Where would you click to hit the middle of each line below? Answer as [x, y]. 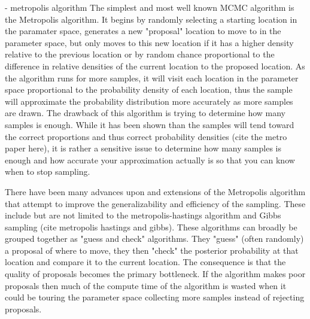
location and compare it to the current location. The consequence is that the [145, 262]
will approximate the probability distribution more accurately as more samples [149, 101]
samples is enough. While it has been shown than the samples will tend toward [150, 124]
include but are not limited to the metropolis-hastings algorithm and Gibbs [143, 215]
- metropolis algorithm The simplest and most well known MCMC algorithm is [150, 7]
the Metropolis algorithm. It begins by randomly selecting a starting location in [151, 19]
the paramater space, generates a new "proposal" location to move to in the [143, 31]
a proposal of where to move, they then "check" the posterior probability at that [152, 250]
